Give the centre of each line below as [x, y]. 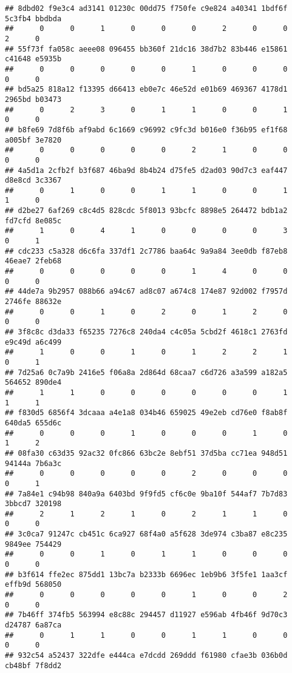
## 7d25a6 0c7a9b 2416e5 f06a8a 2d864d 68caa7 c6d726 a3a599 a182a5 [146, 372]
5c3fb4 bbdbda [33, 19]
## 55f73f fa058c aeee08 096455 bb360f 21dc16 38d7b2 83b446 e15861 [146, 49]
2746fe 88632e [33, 302]
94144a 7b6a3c [33, 463]
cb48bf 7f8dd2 [33, 665]
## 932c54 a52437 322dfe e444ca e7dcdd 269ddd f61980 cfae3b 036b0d [146, 655]
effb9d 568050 [33, 585]
